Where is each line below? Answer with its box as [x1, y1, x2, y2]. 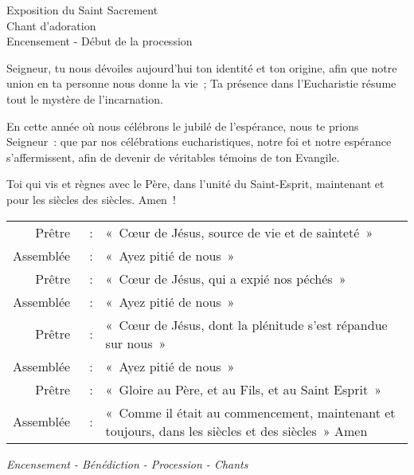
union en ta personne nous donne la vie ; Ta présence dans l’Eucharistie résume [6, 75, 396, 92]
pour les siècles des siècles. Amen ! [6, 190, 176, 207]
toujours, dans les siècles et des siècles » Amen [105, 421, 368, 440]
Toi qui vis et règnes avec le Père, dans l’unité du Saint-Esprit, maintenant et [6, 175, 385, 192]
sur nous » [105, 333, 166, 352]
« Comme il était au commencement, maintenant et [105, 402, 396, 422]
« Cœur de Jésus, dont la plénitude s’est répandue [105, 315, 388, 334]
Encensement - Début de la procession [6, 33, 193, 49]
